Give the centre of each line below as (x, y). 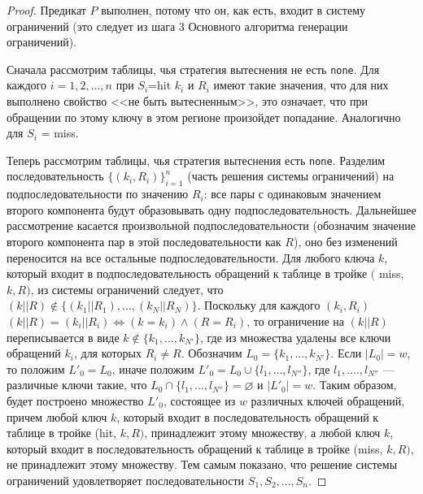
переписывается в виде (63, 337)
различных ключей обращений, (328, 400)
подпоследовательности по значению (98, 194)
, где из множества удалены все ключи (295, 337)
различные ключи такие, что (77, 385)
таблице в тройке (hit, (61, 433)
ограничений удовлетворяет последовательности (126, 480)
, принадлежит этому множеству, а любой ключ (262, 433)
